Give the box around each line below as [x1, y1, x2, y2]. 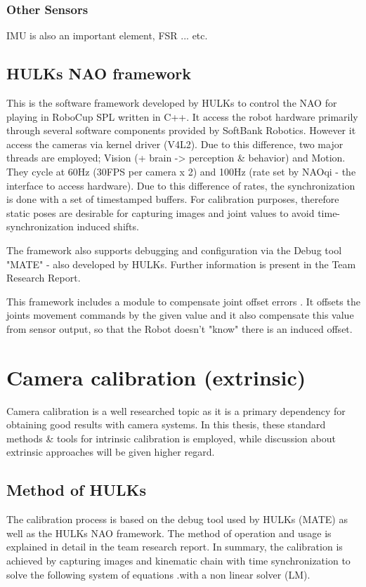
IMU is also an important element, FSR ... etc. [6, 28, 208, 43]
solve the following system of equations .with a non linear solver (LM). [6, 567, 311, 581]
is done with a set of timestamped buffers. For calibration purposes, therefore [6, 192, 339, 206]
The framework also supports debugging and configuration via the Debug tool [6, 242, 342, 257]
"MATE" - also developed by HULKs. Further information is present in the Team [6, 256, 356, 271]
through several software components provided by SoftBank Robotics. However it [6, 123, 356, 138]
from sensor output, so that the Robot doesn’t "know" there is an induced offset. [6, 321, 353, 336]
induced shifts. [77, 219, 139, 234]
